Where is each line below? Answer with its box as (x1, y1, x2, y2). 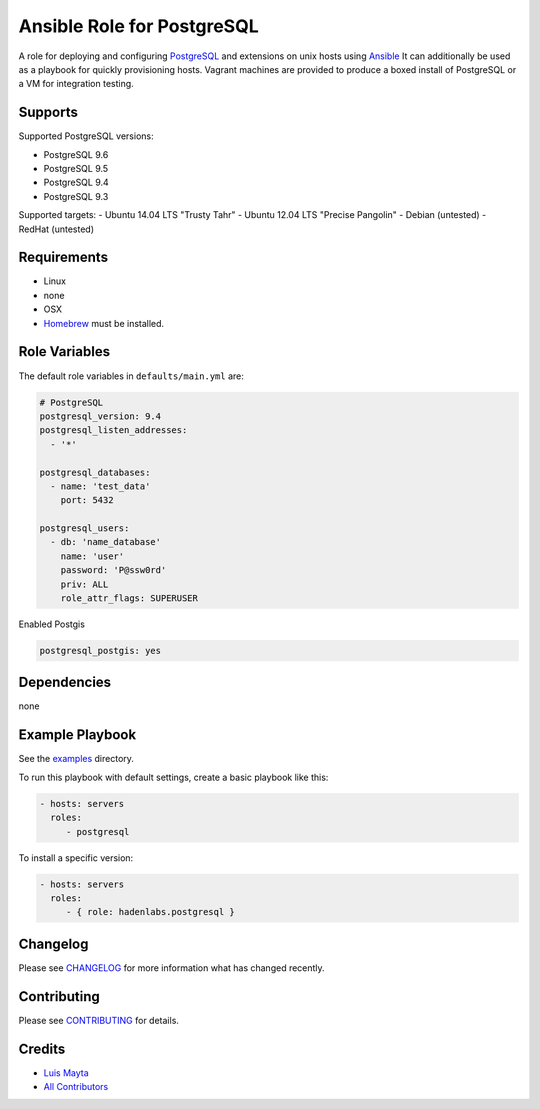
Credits (18, 1040, 66, 1057)
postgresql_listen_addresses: (39, 425, 188, 436)
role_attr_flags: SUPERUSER (60, 593, 199, 604)
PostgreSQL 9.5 (43, 163, 109, 175)
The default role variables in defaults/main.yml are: (18, 370, 245, 382)
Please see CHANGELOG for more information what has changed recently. (18, 961, 325, 974)
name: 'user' (60, 550, 125, 562)
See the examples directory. (18, 753, 135, 765)
